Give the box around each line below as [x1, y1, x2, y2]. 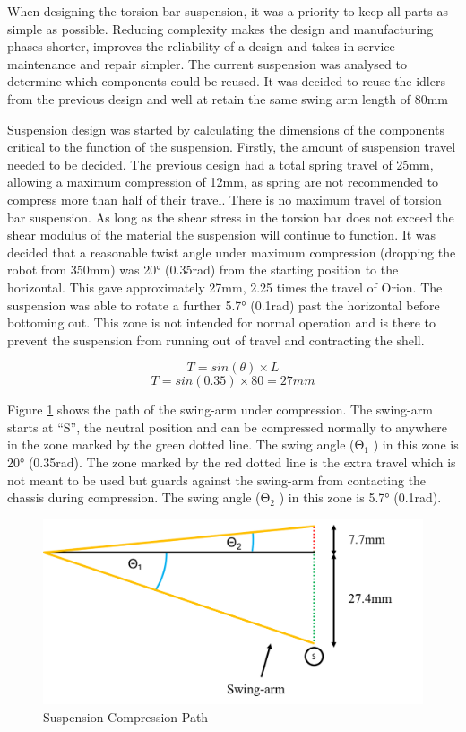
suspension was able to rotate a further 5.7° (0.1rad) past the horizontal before [7, 295, 440, 314]
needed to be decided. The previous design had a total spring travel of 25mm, [7, 154, 434, 173]
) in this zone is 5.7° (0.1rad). [279, 488, 442, 507]
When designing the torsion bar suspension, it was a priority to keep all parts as [7, 2, 448, 20]
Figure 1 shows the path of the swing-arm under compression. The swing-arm [7, 400, 433, 419]
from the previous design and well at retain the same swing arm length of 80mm [7, 89, 448, 108]
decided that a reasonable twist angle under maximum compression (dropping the [7, 242, 456, 261]
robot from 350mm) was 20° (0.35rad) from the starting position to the [7, 260, 399, 279]
